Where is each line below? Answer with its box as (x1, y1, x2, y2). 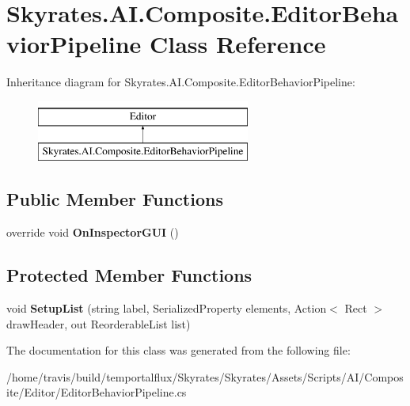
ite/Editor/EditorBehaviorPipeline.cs (6, 384, 187, 400)
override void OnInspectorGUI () (6, 224, 179, 241)
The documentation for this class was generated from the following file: (6, 342, 351, 359)
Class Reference (150, 28, 326, 60)
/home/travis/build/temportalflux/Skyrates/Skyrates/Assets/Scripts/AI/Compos (6, 368, 404, 385)
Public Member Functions (6, 187, 223, 211)
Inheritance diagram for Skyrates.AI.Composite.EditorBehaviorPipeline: (6, 74, 355, 90)
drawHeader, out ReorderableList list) (6, 315, 191, 332)
